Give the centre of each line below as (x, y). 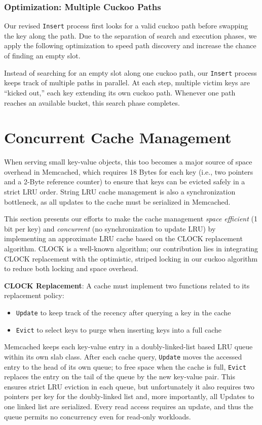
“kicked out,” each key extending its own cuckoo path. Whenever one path (120, 92)
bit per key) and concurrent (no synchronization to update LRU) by (110, 228)
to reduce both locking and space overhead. (71, 268)
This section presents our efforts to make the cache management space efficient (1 (131, 219)
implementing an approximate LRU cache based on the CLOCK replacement (123, 238)
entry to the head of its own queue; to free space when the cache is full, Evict (125, 366)
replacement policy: (34, 295)
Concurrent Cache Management (118, 137)
